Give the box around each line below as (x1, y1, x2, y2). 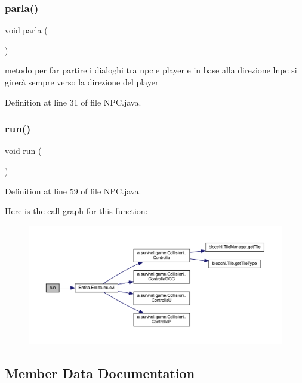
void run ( (5, 144, 42, 157)
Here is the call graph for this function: (5, 205, 148, 217)
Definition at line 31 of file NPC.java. (5, 95, 141, 108)
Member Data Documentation (5, 363, 195, 382)
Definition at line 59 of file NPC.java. (5, 184, 141, 197)
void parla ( (5, 24, 48, 36)
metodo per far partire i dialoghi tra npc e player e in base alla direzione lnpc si (5, 64, 297, 76)
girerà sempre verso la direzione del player (5, 76, 159, 88)
